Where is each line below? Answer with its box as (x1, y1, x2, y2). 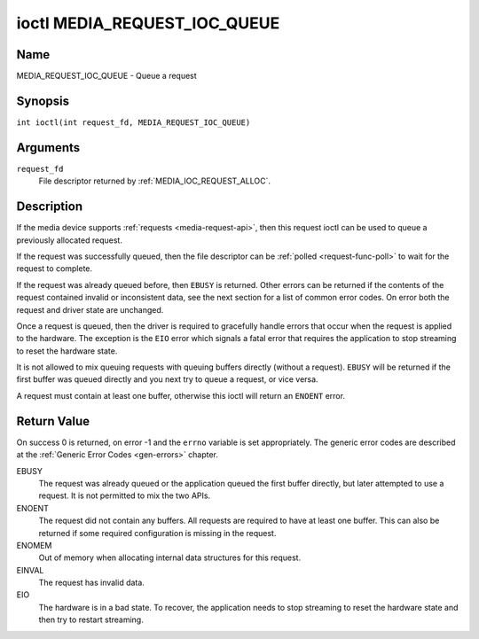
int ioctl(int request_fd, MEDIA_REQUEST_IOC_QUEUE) (16, 117, 251, 128)
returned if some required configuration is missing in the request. (38, 527, 277, 538)
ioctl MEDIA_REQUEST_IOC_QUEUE (16, 13, 280, 33)
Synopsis (16, 93, 70, 108)
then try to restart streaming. (38, 614, 144, 625)
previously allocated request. (16, 235, 123, 245)
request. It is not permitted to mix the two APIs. (38, 490, 211, 501)
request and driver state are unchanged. (16, 304, 164, 315)
